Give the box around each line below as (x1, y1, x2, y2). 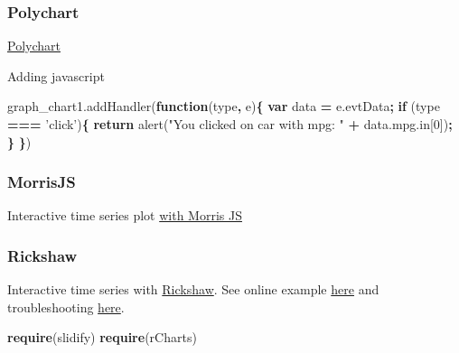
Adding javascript (7, 66, 105, 85)
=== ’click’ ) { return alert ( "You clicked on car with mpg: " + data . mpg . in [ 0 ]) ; (7, 115, 453, 133)
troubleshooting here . (7, 297, 125, 316)
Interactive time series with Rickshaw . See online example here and (7, 280, 379, 299)
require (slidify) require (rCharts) (7, 328, 197, 347)
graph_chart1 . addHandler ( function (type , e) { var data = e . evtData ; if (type (7, 97, 440, 116)
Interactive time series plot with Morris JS (7, 206, 242, 225)
